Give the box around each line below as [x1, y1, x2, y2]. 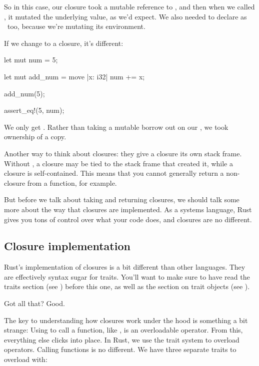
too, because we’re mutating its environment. [7, 21, 145, 31]
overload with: [4, 354, 47, 365]
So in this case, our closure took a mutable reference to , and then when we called [4, 1, 255, 11]
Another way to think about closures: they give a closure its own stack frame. [4, 148, 242, 158]
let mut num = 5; [4, 54, 58, 65]
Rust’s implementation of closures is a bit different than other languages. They [4, 262, 245, 272]
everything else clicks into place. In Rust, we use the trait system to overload [4, 334, 239, 345]
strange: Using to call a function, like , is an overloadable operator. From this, [4, 325, 243, 335]
